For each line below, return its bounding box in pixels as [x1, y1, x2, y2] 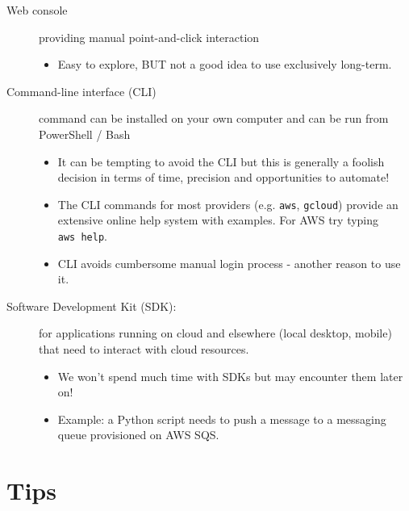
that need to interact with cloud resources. [39, 341, 249, 358]
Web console [6, 2, 68, 18]
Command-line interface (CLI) [6, 82, 157, 99]
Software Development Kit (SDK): [6, 297, 177, 314]
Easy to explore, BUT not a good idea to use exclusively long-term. [57, 56, 392, 73]
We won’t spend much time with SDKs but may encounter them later [57, 367, 403, 384]
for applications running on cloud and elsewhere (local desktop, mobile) [39, 325, 392, 341]
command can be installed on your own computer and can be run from [39, 110, 389, 127]
